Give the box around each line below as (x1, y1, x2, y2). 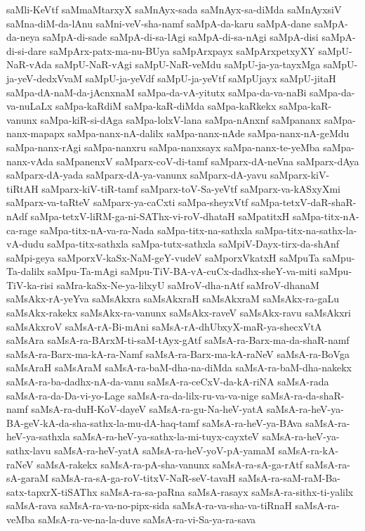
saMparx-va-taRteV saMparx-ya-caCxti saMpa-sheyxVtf (6, 195, 248, 210)
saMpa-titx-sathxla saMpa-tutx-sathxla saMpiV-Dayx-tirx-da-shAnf (47, 236, 340, 251)
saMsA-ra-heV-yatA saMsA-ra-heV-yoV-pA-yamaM (54, 443, 275, 457)
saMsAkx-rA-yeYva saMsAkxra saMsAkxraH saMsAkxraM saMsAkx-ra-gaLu (6, 291, 340, 306)
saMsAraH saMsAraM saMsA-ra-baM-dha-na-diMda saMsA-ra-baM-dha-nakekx (6, 360, 352, 375)
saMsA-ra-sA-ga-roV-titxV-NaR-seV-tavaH (51, 471, 236, 485)
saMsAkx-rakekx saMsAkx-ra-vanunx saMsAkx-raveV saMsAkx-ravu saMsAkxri (6, 305, 351, 320)
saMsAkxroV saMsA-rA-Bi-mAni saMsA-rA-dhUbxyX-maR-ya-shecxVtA (6, 319, 322, 333)
